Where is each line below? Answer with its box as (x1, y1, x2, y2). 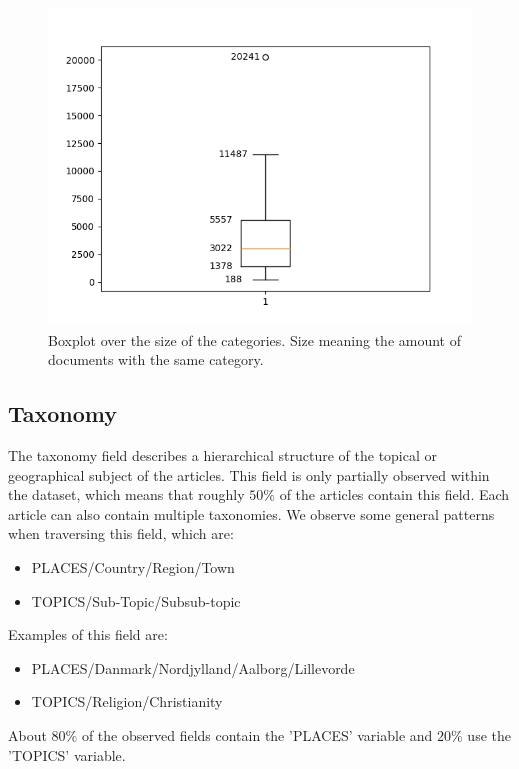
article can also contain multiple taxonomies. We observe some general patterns (8, 503, 495, 524)
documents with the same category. (48, 349, 264, 370)
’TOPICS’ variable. (8, 744, 126, 765)
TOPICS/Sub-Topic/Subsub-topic (31, 590, 241, 611)
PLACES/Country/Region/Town (31, 556, 235, 577)
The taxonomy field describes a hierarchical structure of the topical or (8, 444, 438, 465)
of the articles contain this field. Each (279, 484, 510, 505)
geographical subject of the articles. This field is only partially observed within (8, 464, 490, 485)
